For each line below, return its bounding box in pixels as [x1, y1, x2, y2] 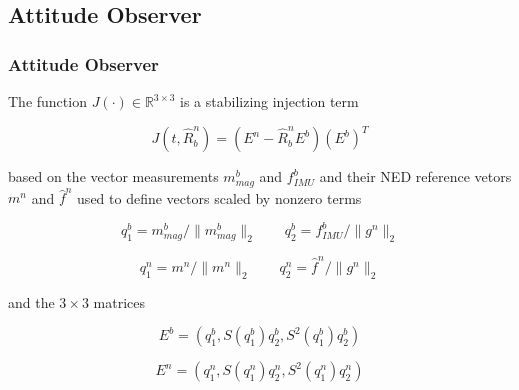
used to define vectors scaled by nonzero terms [77, 187, 362, 208]
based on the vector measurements [8, 166, 219, 187]
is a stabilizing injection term [180, 91, 359, 111]
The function [8, 91, 87, 111]
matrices [93, 291, 146, 312]
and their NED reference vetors [319, 166, 512, 187]
